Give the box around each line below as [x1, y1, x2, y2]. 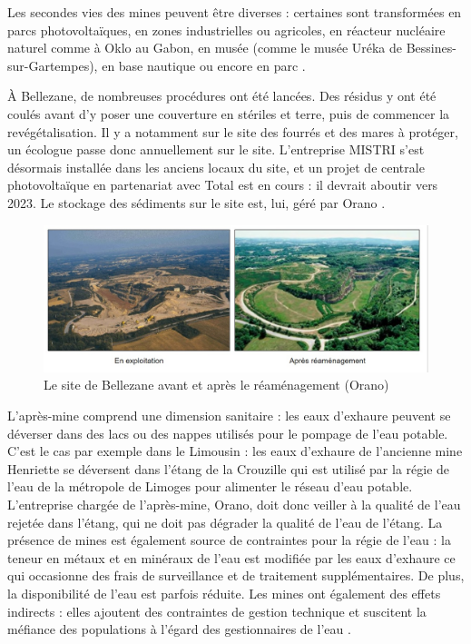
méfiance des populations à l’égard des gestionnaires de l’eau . [7, 619, 351, 639]
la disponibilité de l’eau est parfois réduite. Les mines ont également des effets [7, 583, 441, 602]
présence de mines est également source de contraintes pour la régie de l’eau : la [7, 530, 451, 550]
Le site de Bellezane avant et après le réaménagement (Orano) [44, 375, 389, 394]
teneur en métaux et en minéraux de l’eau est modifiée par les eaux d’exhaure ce [7, 548, 456, 567]
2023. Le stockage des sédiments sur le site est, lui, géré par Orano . [7, 193, 386, 212]
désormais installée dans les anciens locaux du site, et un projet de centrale [7, 157, 425, 176]
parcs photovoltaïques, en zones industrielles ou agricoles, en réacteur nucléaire [7, 20, 446, 39]
